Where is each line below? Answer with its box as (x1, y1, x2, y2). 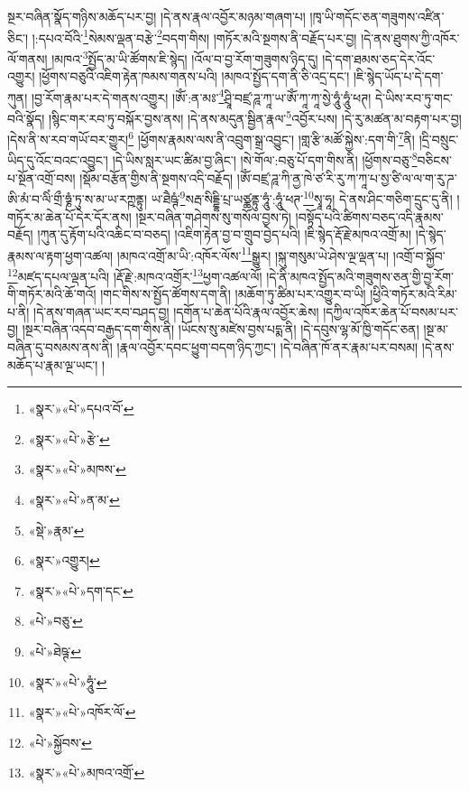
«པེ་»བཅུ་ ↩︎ (28, 611, 83, 630)
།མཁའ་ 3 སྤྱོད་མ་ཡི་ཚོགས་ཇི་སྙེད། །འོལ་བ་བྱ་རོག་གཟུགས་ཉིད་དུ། (51, 46, 318, 68)
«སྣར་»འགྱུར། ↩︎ (28, 551, 100, 570)
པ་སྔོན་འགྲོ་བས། (7, 168, 76, 187)
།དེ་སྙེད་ (415, 225, 446, 244)
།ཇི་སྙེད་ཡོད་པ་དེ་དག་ (353, 67, 444, 86)
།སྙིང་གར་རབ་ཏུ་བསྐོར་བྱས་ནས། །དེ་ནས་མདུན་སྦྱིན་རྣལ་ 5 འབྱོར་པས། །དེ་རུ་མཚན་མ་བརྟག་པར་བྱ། (49, 106, 462, 127)
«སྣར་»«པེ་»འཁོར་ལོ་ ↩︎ (28, 703, 136, 721)
